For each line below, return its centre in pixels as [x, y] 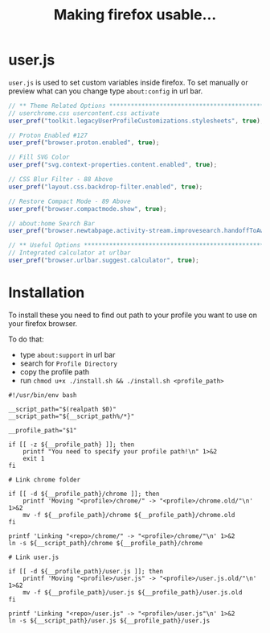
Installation [47, 293]
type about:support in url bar [67, 354]
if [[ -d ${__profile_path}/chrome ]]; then [84, 494]
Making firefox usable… [135, 15]
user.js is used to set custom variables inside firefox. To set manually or [128, 82]
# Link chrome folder [45, 480]
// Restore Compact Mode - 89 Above [70, 201]
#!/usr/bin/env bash [43, 395]
